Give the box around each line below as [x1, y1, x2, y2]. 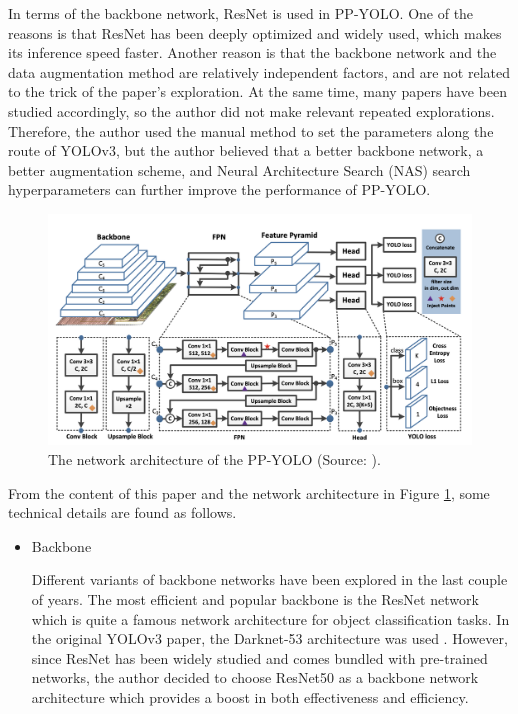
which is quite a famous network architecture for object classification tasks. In [31, 608, 510, 629]
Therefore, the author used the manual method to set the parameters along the [8, 120, 494, 141]
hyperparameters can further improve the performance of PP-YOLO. [8, 179, 431, 200]
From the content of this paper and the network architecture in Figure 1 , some [8, 482, 490, 503]
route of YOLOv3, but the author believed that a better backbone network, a [8, 140, 484, 161]
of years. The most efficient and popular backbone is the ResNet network [31, 588, 479, 609]
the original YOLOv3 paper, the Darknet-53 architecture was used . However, [31, 628, 508, 649]
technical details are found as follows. [8, 502, 237, 523]
